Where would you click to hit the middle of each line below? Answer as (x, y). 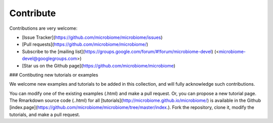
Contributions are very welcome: (43, 28)
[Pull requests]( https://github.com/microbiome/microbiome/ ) (85, 44)
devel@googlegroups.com (50, 58)
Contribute (33, 13)
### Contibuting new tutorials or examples (54, 75)
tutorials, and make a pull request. (45, 114)
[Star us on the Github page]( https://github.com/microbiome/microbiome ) (99, 66)
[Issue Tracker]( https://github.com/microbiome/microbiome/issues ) (92, 37)
